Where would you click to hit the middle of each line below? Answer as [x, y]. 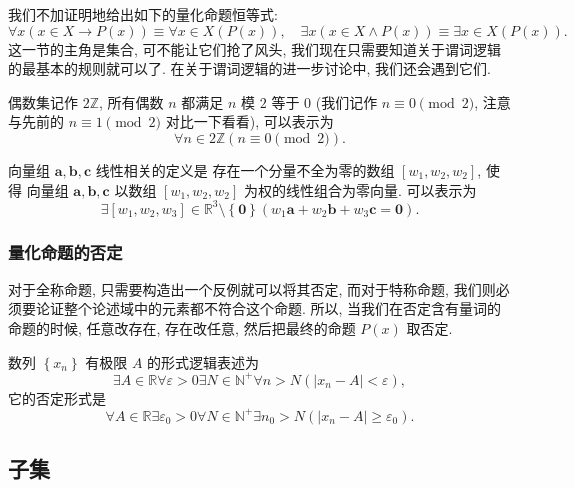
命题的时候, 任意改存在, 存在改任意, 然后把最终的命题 [182, 328]
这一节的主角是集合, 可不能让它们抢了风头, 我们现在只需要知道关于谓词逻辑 [255, 48]
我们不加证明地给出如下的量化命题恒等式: [143, 14]
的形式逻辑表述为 [203, 361]
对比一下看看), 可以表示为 [249, 121]
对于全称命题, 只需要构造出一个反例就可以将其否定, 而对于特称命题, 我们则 [252, 288]
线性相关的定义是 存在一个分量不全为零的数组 [245, 169]
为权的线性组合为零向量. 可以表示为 [360, 189]
